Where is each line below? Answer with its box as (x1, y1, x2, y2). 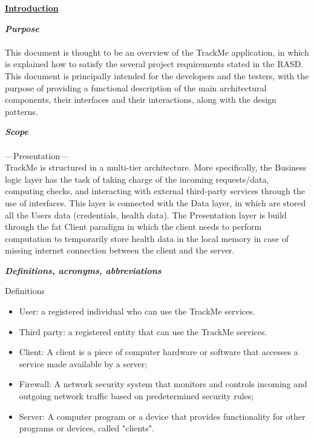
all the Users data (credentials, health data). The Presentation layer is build (5, 208, 287, 221)
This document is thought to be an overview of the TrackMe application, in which (5, 45, 309, 58)
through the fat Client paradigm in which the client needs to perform (5, 220, 262, 233)
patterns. (5, 105, 38, 117)
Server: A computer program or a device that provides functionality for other (19, 410, 306, 422)
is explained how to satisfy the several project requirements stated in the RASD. (5, 57, 304, 70)
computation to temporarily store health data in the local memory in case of (5, 232, 289, 244)
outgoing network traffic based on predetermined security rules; (19, 390, 254, 402)
